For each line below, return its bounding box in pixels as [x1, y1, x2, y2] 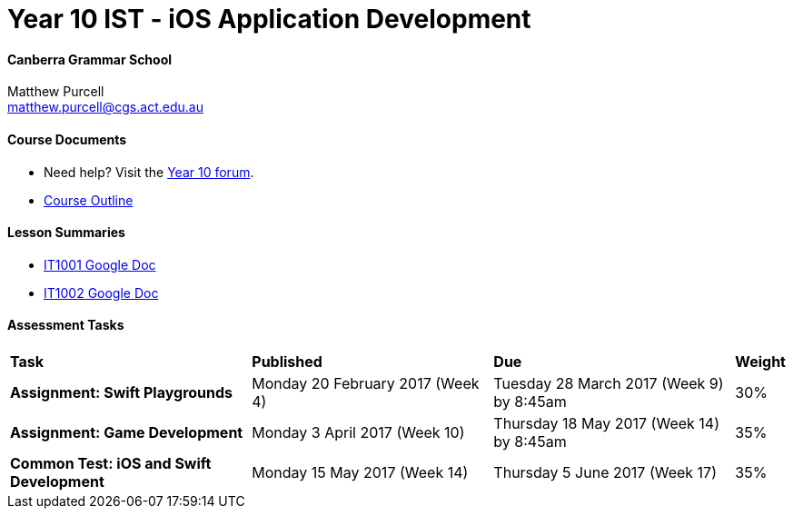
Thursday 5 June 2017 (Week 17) [493, 463, 718, 482]
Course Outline [44, 192, 134, 208]
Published [252, 352, 322, 372]
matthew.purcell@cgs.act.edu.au [7, 99, 203, 115]
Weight [735, 352, 786, 372]
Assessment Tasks [7, 317, 124, 333]
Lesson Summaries [7, 224, 125, 241]
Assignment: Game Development [10, 423, 243, 442]
